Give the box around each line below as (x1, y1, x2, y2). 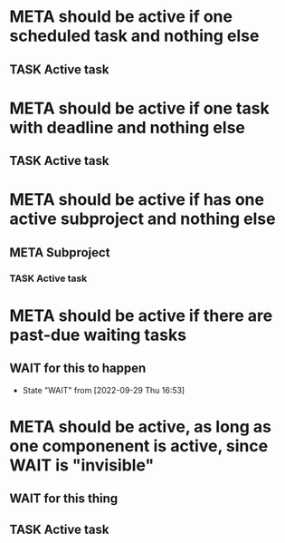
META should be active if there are (9, 305, 273, 325)
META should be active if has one (9, 189, 265, 210)
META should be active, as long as (9, 416, 272, 437)
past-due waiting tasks (9, 325, 187, 345)
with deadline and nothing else (9, 117, 246, 138)
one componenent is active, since (9, 435, 269, 456)
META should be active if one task (9, 98, 270, 119)
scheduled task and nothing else (9, 25, 260, 46)
